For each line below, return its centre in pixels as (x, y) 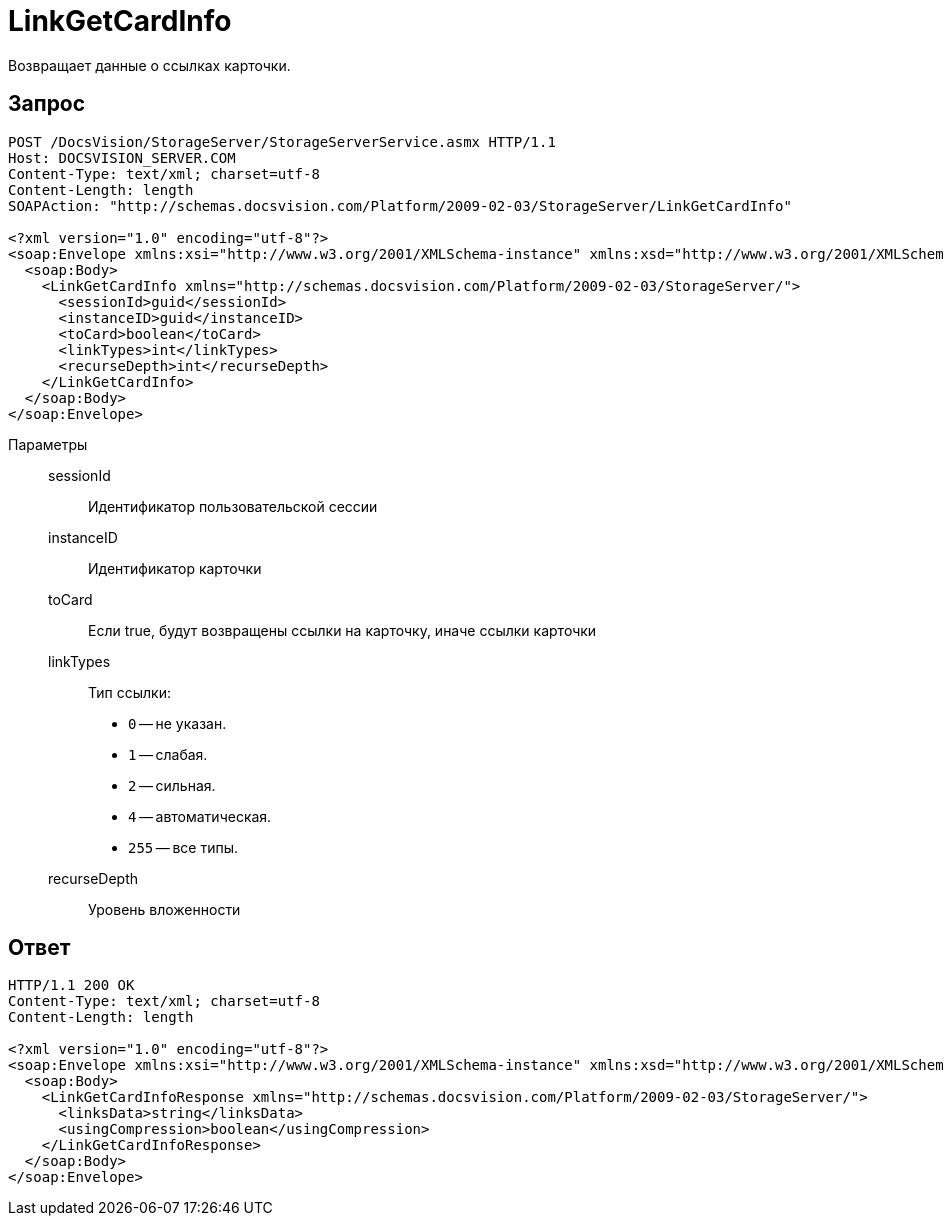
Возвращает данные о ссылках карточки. (149, 65)
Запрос (47, 104)
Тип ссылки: (129, 692)
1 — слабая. (168, 754)
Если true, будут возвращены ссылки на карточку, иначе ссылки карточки (342, 630)
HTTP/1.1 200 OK (71, 985)
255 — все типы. (183, 847)
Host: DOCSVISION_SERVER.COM (122, 157)
